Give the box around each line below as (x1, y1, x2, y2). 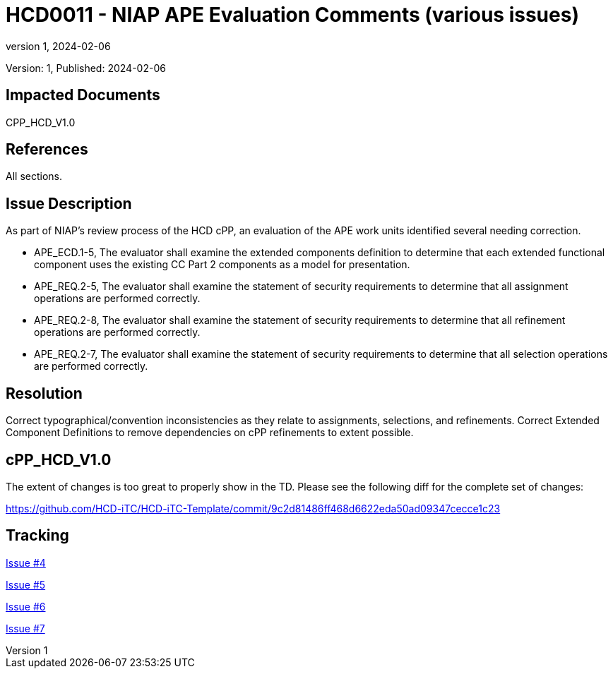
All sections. (6, 170, 62, 183)
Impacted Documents (6, 86, 160, 104)
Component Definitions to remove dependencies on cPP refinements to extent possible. (6, 426, 414, 439)
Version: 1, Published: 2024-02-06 (6, 61, 166, 74)
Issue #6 (6, 600, 46, 613)
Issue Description (6, 194, 132, 212)
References (6, 140, 88, 159)
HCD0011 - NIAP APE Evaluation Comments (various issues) (6, 3, 579, 27)
